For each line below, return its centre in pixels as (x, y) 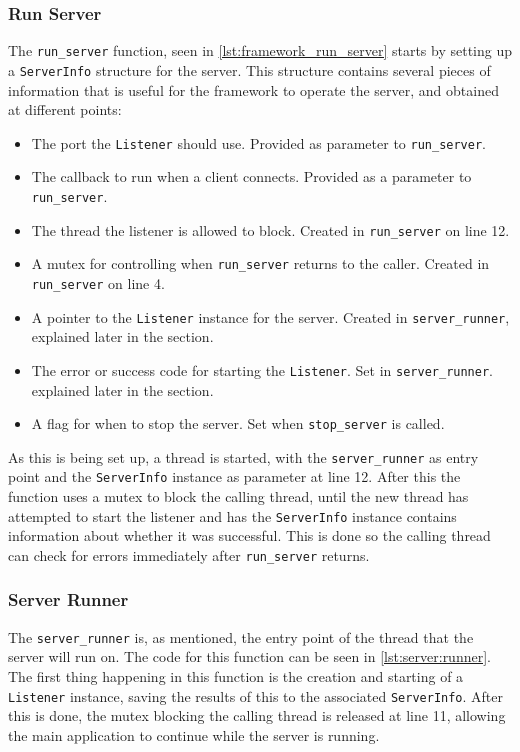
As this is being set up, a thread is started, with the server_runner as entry (243, 456)
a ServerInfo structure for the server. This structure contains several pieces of (249, 69)
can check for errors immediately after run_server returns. (189, 554)
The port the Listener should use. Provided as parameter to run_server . (258, 142)
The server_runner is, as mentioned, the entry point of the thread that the (241, 636)
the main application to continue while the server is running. (194, 734)
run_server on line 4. (98, 282)
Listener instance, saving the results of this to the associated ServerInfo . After (256, 695)
